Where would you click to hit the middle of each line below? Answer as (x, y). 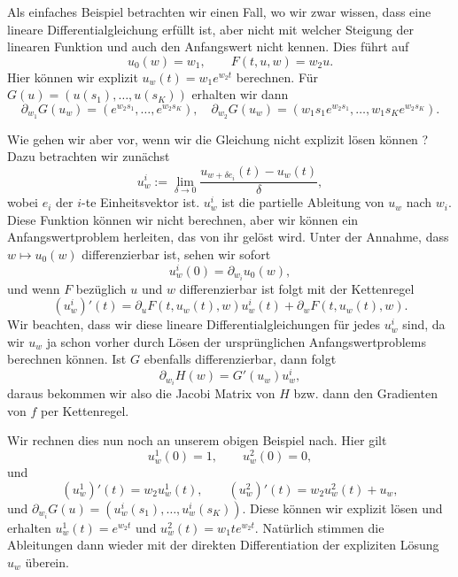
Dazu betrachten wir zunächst (89, 156)
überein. (47, 562)
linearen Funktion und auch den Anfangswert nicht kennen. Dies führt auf (208, 46)
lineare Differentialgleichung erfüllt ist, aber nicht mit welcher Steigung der (211, 29)
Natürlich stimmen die (323, 527)
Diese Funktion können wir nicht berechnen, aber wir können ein (183, 219)
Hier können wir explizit (73, 77)
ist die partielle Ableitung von (303, 202)
